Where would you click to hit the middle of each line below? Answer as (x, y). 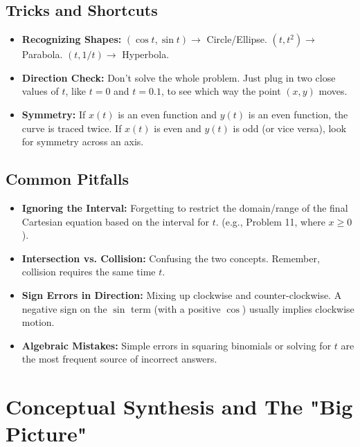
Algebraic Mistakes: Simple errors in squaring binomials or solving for (177, 345)
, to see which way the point (221, 91)
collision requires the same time (89, 272)
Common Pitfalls (67, 179)
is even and (178, 128)
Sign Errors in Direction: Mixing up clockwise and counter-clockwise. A (182, 294)
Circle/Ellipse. (237, 39)
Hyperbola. (146, 54)
